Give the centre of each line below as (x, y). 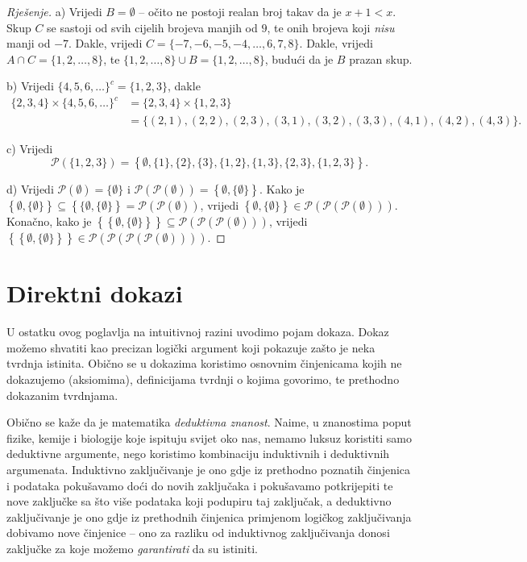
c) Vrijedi (30, 148)
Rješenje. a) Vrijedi (54, 11)
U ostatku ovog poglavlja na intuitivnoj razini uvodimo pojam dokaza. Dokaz (198, 332)
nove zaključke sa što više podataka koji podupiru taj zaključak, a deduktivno (199, 501)
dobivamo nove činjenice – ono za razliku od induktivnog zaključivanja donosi (198, 533)
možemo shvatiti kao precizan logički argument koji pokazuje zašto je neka (191, 347)
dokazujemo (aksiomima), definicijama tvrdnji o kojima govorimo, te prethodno (203, 379)
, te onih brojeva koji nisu (331, 27)
